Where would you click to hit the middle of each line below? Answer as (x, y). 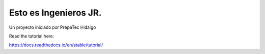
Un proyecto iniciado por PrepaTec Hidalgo (53, 27)
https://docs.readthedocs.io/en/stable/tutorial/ (56, 45)
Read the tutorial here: (31, 36)
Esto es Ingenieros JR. (55, 13)
